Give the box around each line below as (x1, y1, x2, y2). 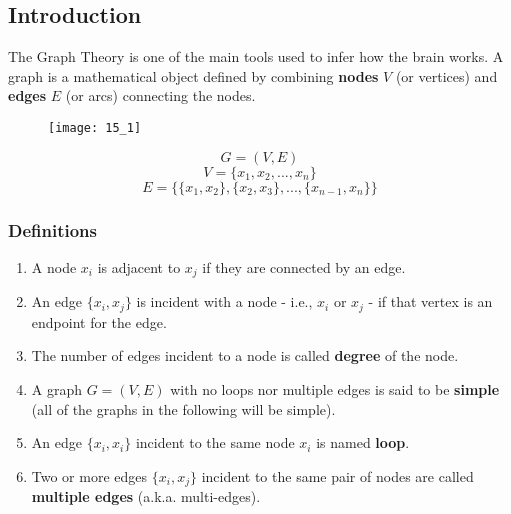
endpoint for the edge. (31, 311, 167, 332)
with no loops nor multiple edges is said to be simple (170, 378, 500, 399)
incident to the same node (135, 432, 295, 453)
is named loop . (316, 432, 410, 453)
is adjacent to (97, 256, 181, 277)
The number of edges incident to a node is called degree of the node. (31, 345, 459, 366)
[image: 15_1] (48, 120, 142, 135)
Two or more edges (31, 465, 148, 486)
